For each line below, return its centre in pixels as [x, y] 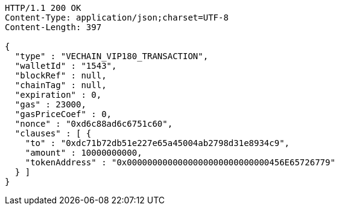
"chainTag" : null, [61, 85]
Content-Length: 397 [53, 27]
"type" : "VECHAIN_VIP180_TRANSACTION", [112, 56]
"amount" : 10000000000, [84, 153]
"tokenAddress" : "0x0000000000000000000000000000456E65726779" [180, 162]
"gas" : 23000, [50, 104]
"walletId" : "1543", [66, 66]
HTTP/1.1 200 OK [43, 8]
